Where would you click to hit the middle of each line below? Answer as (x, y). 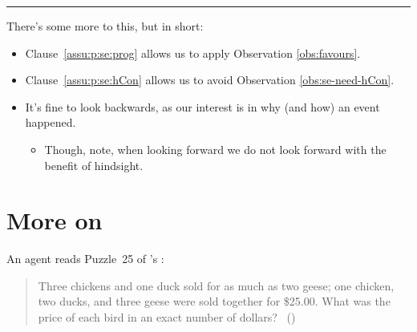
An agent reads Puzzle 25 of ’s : (85, 259)
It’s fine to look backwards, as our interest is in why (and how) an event (202, 106)
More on (55, 220)
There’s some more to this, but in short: (105, 26)
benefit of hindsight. (94, 165)
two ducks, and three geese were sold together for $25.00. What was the (214, 301)
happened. (51, 122)
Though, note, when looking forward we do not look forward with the (215, 149)
